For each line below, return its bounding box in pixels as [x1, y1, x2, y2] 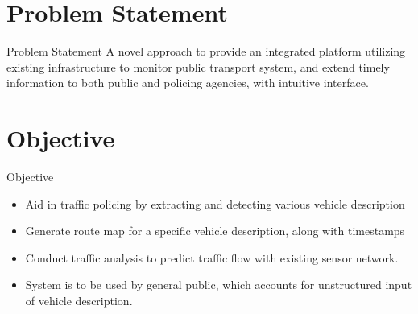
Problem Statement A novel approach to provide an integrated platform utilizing [6, 43, 406, 60]
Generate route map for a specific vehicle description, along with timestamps [25, 222, 405, 239]
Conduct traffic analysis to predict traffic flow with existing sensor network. [25, 249, 399, 266]
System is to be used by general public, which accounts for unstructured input [25, 276, 412, 293]
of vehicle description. [25, 292, 133, 308]
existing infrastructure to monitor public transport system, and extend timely [6, 58, 390, 75]
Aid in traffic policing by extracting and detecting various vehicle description [25, 195, 405, 212]
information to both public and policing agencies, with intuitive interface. [6, 74, 369, 91]
